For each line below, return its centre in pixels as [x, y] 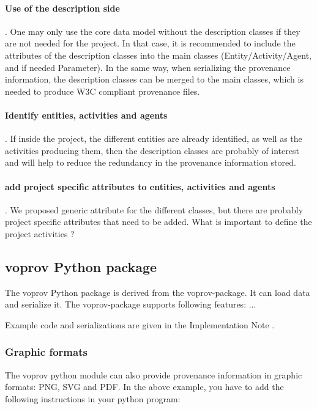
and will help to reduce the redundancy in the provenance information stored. [151, 162]
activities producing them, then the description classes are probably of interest [152, 150]
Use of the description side [62, 8]
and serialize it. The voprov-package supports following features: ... [131, 304]
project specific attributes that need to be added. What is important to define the [158, 222]
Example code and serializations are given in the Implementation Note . [140, 324]
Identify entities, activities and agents [86, 115]
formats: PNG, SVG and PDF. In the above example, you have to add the [144, 387]
